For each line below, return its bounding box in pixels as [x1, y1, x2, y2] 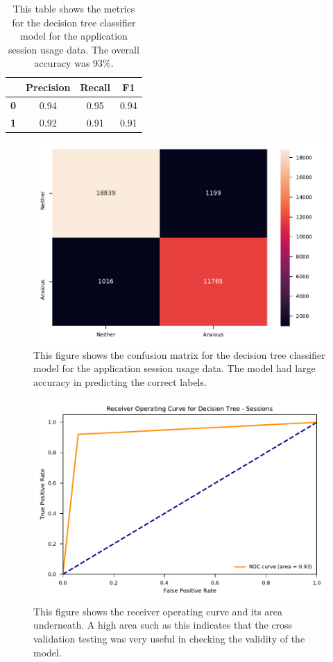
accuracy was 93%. [34, 56, 114, 70]
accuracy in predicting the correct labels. [33, 375, 207, 389]
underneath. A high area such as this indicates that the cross [33, 617, 293, 632]
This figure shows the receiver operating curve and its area [33, 604, 283, 618]
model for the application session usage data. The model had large [33, 361, 316, 376]
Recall [80, 79, 110, 94]
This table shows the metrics [12, 1, 135, 15]
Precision [26, 79, 71, 94]
